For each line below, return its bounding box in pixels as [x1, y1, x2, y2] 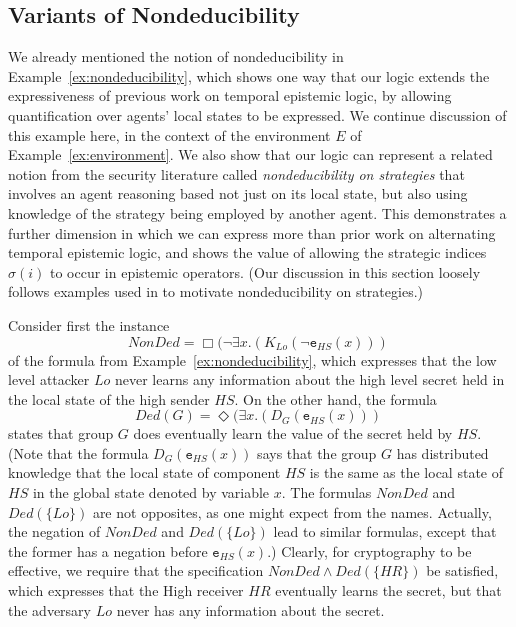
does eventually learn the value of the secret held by [133, 423, 453, 444]
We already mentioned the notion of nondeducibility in [8, 46, 344, 67]
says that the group [257, 442, 377, 463]
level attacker [8, 369, 90, 390]
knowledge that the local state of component [8, 462, 281, 483]
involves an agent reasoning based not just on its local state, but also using [8, 183, 468, 204]
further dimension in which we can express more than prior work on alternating [8, 222, 496, 243]
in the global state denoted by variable [32, 482, 270, 503]
